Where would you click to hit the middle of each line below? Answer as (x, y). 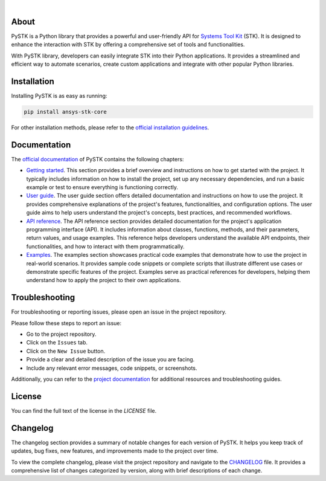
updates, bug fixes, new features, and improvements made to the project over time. (115, 451)
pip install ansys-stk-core (65, 111)
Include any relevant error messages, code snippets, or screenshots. (112, 368)
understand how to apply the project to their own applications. (104, 280)
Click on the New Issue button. (66, 351)
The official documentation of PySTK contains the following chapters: (97, 159)
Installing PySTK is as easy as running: (59, 95)
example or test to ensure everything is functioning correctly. (102, 187)
